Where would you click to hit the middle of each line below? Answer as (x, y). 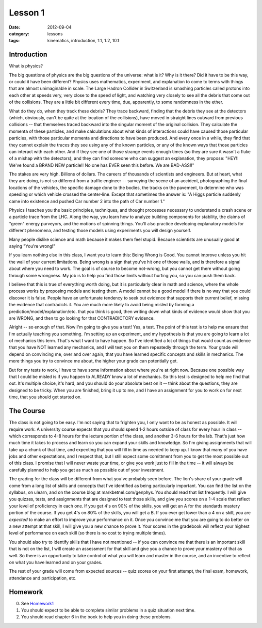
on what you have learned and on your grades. (56, 562)
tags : (14, 41)
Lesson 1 (27, 13)
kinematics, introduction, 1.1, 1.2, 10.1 (83, 41)
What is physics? (26, 66)
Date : (15, 27)
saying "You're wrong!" (32, 246)
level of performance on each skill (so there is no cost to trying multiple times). (88, 533)
